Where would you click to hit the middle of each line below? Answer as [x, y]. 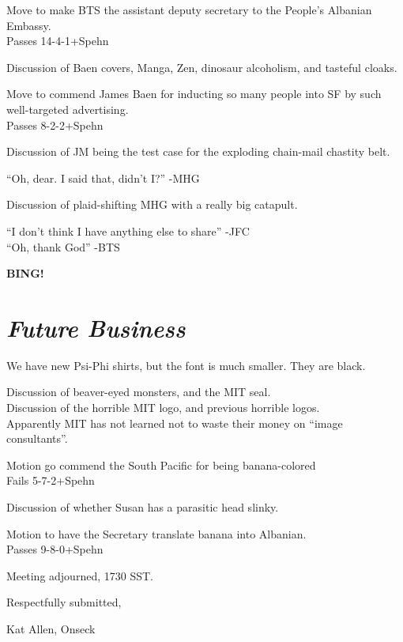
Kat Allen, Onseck [51, 628]
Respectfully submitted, [64, 602]
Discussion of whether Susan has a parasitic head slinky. [143, 507]
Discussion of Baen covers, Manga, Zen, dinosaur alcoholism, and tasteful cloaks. [202, 67]
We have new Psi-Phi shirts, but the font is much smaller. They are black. [186, 365]
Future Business [96, 327]
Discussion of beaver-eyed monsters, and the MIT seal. [139, 392]
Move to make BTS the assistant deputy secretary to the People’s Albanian [189, 9]
